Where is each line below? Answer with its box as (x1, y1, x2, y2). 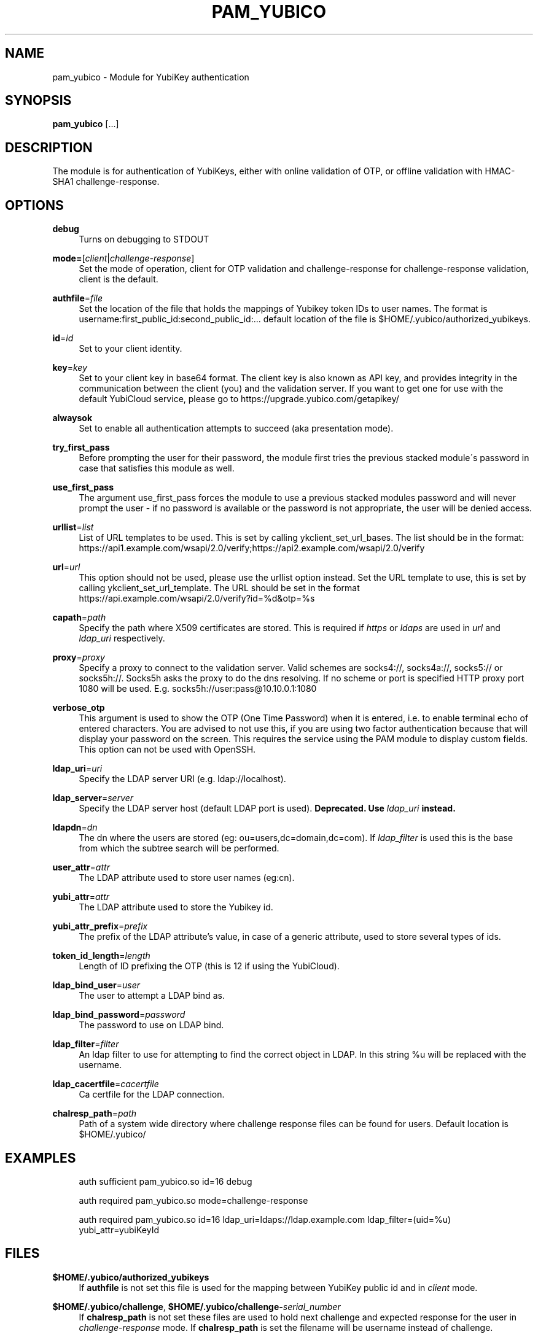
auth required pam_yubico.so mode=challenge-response (79, 1195, 308, 1206)
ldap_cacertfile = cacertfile (52, 1079, 159, 1090)
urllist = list (52, 522, 94, 533)
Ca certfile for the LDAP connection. (79, 1089, 225, 1100)
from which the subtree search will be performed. (79, 843, 279, 854)
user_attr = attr (52, 862, 110, 873)
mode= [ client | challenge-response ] (52, 253, 195, 264)
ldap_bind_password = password (52, 1009, 185, 1020)
